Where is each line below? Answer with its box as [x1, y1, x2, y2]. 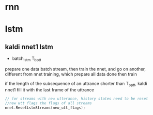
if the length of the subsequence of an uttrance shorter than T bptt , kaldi [5, 80, 147, 87]
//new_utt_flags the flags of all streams [5, 101, 92, 105]
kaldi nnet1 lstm [5, 43, 53, 51]
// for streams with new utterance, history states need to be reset [5, 96, 149, 101]
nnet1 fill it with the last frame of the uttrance [5, 86, 94, 93]
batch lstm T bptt [12, 56, 41, 62]
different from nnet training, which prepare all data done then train [5, 71, 137, 77]
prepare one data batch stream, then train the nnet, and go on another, [5, 66, 146, 72]
